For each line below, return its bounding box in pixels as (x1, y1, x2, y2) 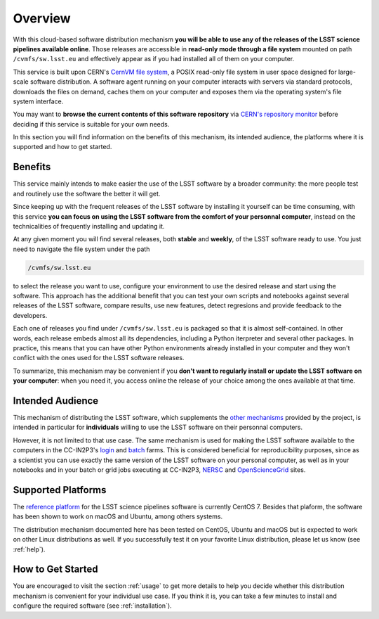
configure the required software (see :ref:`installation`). (13, 601, 172, 610)
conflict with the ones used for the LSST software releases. (13, 354, 185, 362)
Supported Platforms (13, 484, 107, 496)
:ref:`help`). (13, 545, 46, 554)
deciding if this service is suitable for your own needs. (13, 120, 170, 128)
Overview (13, 11, 71, 26)
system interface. (13, 97, 64, 106)
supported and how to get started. (13, 143, 112, 151)
